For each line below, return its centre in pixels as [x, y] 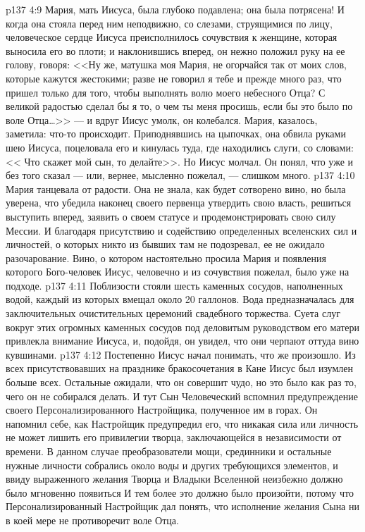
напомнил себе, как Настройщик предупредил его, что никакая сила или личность [182, 423]
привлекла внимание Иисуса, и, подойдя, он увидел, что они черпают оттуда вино [182, 341]
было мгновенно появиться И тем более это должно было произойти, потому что [180, 492]
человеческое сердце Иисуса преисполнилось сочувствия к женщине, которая [172, 37]
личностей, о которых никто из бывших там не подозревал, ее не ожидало [165, 244]
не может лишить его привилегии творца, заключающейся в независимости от [174, 437]
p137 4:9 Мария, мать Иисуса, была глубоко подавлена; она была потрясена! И [175, 9]
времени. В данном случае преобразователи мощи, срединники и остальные [169, 451]
